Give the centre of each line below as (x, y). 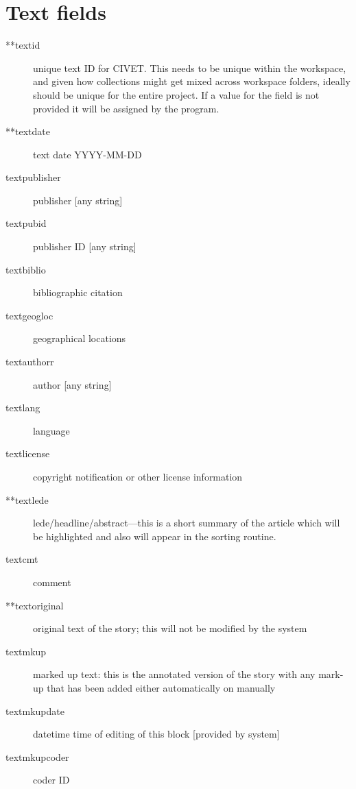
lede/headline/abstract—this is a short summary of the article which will (187, 523)
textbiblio (26, 269)
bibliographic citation (78, 292)
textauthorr (30, 362)
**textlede (27, 499)
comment (52, 582)
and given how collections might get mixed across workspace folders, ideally (192, 81)
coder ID (51, 780)
